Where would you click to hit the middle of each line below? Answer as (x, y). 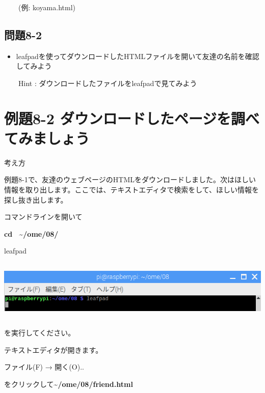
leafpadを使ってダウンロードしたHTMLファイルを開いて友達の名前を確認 (138, 56)
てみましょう (47, 138)
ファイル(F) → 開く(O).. (44, 367)
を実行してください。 (40, 333)
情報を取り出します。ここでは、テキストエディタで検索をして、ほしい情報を (132, 190)
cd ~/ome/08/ (31, 233)
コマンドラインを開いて (43, 217)
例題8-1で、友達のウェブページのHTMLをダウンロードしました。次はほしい (130, 179)
